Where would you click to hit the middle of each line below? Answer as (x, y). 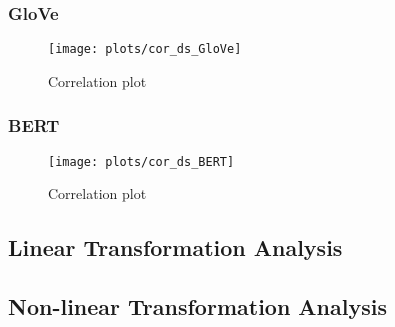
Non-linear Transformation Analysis (197, 306)
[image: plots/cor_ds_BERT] (141, 161)
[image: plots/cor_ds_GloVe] (145, 49)
